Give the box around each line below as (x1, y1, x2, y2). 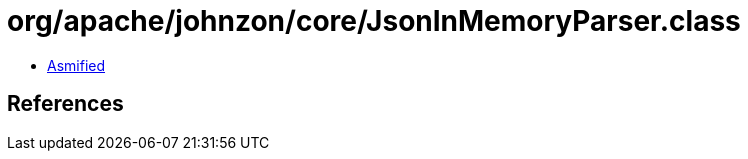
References (7, 91, 124, 117)
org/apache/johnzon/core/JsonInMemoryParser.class (7, 4, 741, 38)
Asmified (47, 56, 106, 74)
